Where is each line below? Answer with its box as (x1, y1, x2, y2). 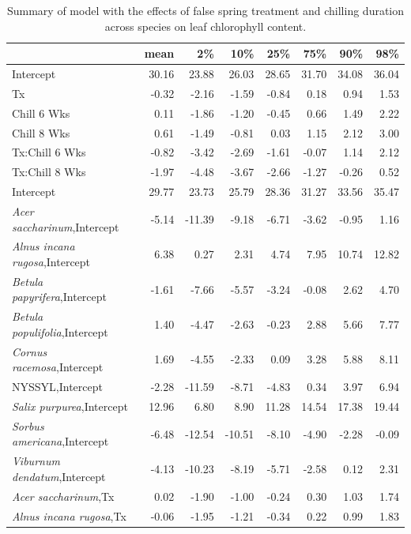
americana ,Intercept (12, 433, 109, 449)
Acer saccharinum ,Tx (12, 487, 115, 504)
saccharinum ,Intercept (12, 218, 119, 235)
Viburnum (12, 453, 60, 469)
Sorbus (12, 417, 44, 434)
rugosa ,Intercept (12, 253, 91, 269)
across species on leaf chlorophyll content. (104, 17, 307, 34)
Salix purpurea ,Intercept (12, 397, 128, 414)
